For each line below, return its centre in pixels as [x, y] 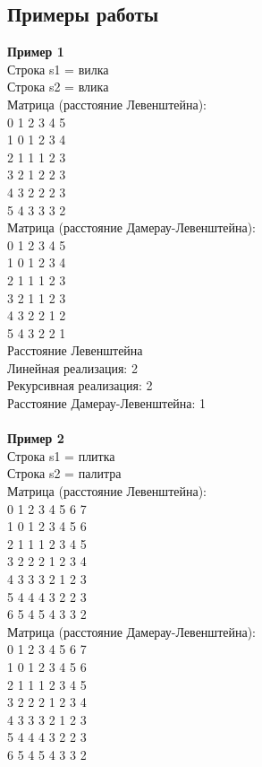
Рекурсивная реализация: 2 [80, 385]
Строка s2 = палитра [64, 473]
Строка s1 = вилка [58, 69]
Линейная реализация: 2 [72, 367]
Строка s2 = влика [58, 87]
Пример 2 [36, 438]
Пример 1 [36, 52]
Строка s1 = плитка [61, 455]
